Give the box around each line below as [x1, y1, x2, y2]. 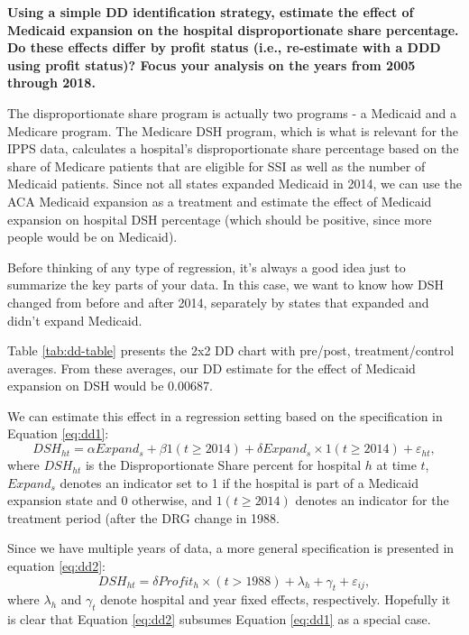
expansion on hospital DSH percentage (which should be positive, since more [7, 209, 432, 228]
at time [376, 456, 417, 474]
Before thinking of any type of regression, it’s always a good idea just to [7, 257, 406, 276]
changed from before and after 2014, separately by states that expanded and [7, 292, 429, 311]
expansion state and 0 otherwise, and [7, 491, 212, 510]
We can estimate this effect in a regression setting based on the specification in [7, 406, 443, 425]
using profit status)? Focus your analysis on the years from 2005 [7, 55, 416, 74]
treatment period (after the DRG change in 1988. [7, 508, 280, 527]
